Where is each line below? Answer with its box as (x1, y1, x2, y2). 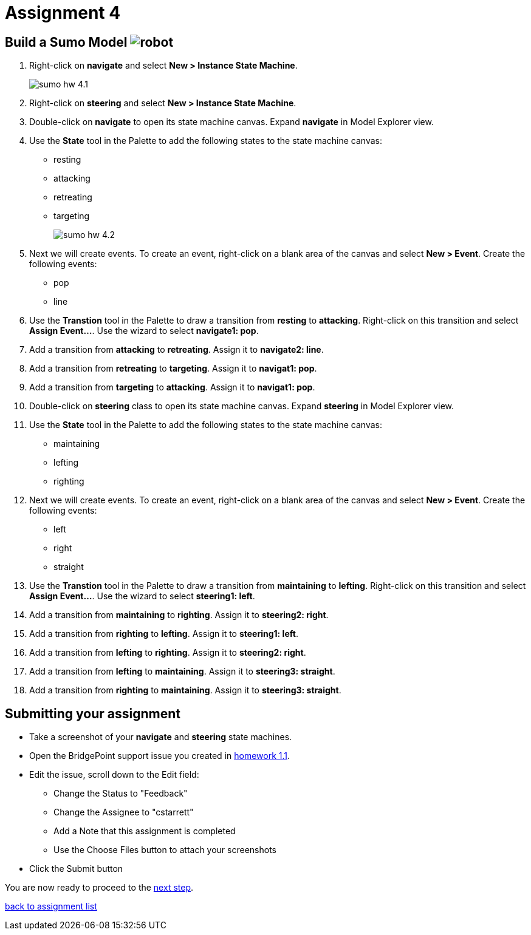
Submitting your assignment (5, 705, 181, 721)
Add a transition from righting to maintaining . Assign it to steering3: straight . (29, 685, 341, 696)
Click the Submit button (29, 863, 123, 874)
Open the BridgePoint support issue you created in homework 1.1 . (29, 750, 290, 761)
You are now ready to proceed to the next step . (5, 882, 194, 893)
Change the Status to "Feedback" (53, 788, 188, 799)
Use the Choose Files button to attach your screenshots (53, 845, 276, 855)
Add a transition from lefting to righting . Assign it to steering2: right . (29, 647, 306, 658)
